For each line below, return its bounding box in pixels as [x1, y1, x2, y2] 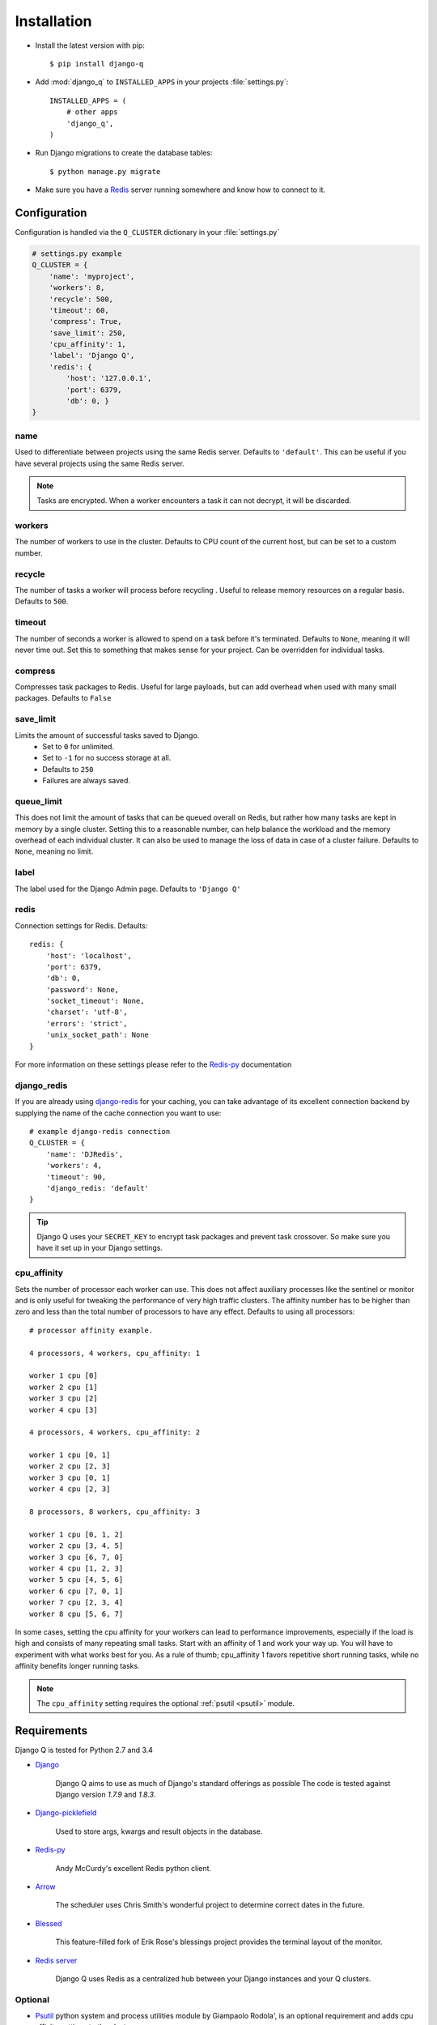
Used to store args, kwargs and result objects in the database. [55, 1827, 263, 1836]
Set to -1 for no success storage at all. [42, 753, 172, 763]
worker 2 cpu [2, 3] [29, 1462, 111, 1471]
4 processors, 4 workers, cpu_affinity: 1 [29, 1349, 201, 1358]
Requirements [15, 1724, 88, 1737]
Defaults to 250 [42, 764, 94, 774]
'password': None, [45, 985, 120, 994]
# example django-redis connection [29, 1127, 171, 1136]
